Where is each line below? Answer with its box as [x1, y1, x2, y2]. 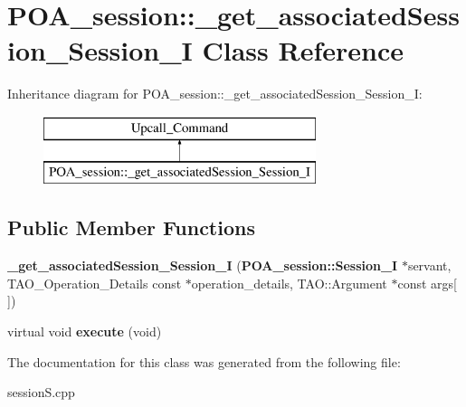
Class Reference [202, 32, 404, 69]
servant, [407, 256, 452, 275]
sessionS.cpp [7, 383, 75, 402]
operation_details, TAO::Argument [191, 273, 387, 292]
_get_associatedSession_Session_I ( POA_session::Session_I [7, 256, 398, 275]
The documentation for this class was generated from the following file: [7, 352, 401, 371]
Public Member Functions [7, 213, 255, 241]
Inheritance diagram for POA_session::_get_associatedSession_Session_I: [7, 84, 423, 103]
